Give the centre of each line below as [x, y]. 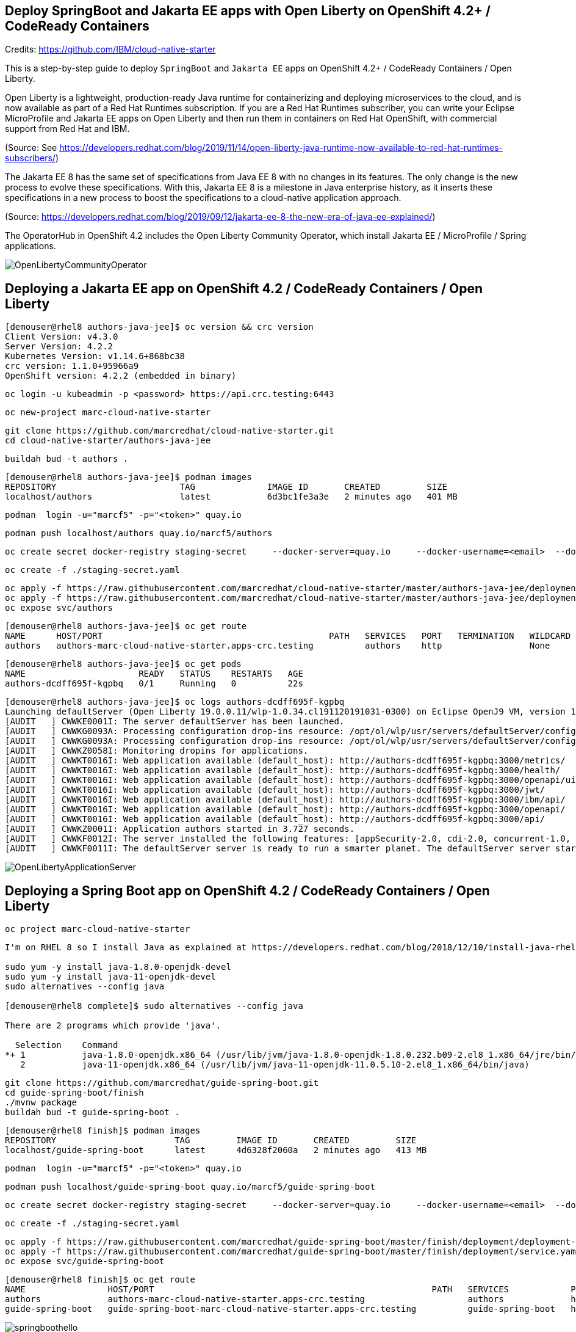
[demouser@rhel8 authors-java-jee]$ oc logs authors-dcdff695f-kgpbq [175, 702]
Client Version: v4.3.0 [62, 337]
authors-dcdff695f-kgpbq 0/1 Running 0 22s [154, 684]
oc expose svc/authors [59, 608]
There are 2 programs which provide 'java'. [113, 1026]
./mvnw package [41, 1103]
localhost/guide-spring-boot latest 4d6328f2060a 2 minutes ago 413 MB [216, 1150]
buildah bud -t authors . [67, 459]
